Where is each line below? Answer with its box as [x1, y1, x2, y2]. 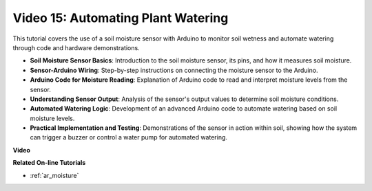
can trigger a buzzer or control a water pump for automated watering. [30, 133, 227, 142]
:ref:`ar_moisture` [30, 171, 79, 179]
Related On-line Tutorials [12, 159, 86, 167]
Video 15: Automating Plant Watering [12, 10, 229, 25]
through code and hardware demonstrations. [12, 43, 141, 52]
